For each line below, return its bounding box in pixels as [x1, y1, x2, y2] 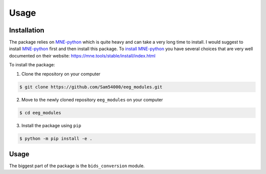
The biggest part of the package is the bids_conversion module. [9, 163, 145, 169]
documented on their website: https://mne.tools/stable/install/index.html [9, 53, 156, 58]
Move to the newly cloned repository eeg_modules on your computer [21, 96, 164, 103]
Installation [9, 26, 44, 34]
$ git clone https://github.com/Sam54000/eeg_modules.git [19, 84, 163, 89]
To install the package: [9, 62, 55, 68]
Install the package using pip [21, 122, 81, 128]
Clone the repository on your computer [21, 71, 100, 77]
